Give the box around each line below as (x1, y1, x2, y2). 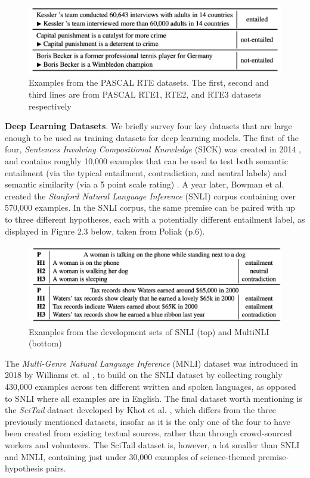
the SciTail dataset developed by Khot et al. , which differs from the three (5, 404, 277, 416)
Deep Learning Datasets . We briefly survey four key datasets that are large (5, 120, 292, 132)
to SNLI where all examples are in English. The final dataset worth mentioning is (5, 392, 302, 404)
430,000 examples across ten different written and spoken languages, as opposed (5, 380, 296, 393)
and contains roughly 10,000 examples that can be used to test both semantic (5, 155, 288, 167)
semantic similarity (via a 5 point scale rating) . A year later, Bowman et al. (5, 178, 284, 190)
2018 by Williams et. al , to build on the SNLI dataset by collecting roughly (5, 368, 283, 381)
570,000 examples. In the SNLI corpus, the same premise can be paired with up (5, 201, 296, 214)
